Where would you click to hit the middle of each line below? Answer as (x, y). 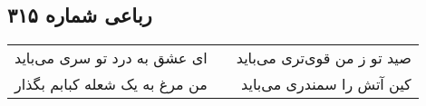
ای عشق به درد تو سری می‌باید (111, 58)
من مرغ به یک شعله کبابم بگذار (111, 84)
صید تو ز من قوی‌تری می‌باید (324, 58)
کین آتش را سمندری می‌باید (326, 84)
